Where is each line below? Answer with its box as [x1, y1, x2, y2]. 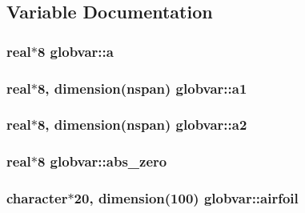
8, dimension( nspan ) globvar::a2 [37, 115, 247, 135]
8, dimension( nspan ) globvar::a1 [37, 78, 247, 98]
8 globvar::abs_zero [37, 151, 167, 171]
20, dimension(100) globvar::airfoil [74, 188, 299, 208]
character [6, 188, 68, 208]
